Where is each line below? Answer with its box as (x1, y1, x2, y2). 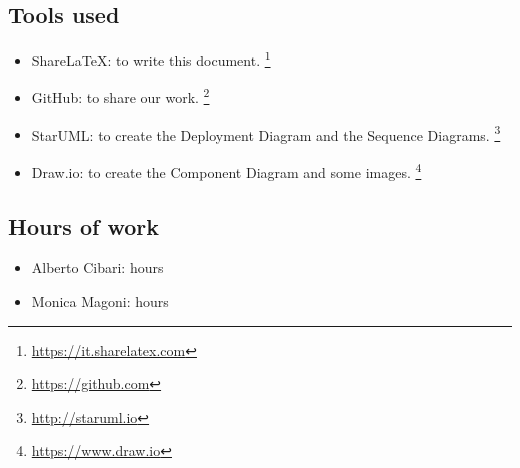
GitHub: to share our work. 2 (31, 84, 210, 108)
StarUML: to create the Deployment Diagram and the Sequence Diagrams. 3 (31, 121, 501, 145)
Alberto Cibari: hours (31, 257, 164, 278)
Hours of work (8, 210, 159, 241)
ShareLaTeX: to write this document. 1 (31, 47, 271, 70)
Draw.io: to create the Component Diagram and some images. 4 (31, 158, 422, 182)
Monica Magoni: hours (31, 291, 169, 311)
